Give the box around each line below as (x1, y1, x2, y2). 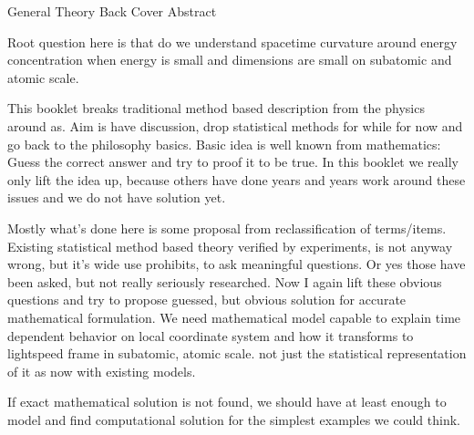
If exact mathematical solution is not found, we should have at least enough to (7, 392, 447, 411)
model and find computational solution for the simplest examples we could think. (7, 409, 460, 429)
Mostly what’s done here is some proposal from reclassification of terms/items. (7, 218, 447, 237)
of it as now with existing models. (7, 361, 196, 380)
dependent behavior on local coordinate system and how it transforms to (7, 326, 414, 345)
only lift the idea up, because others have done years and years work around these (7, 170, 466, 189)
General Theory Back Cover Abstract (7, 2, 217, 20)
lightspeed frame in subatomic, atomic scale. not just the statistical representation (7, 344, 467, 363)
